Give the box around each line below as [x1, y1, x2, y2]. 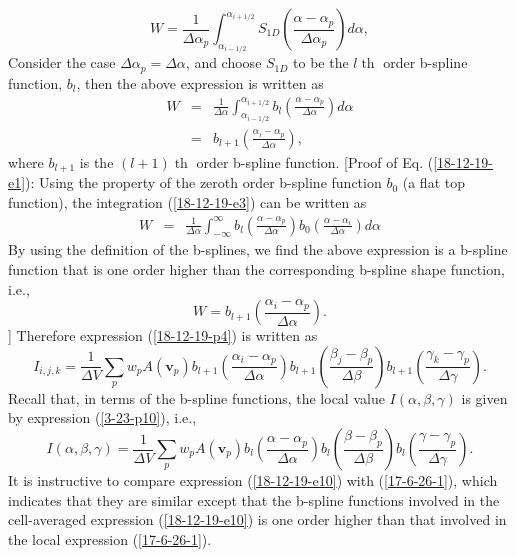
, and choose [185, 52, 262, 73]
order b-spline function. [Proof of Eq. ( [196, 151, 434, 172]
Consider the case [8, 52, 116, 73]
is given [461, 387, 508, 408]
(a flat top [402, 172, 465, 193]
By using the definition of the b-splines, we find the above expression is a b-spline [8, 239, 508, 260]
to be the [293, 52, 349, 73]
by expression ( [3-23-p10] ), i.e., [8, 407, 197, 428]
